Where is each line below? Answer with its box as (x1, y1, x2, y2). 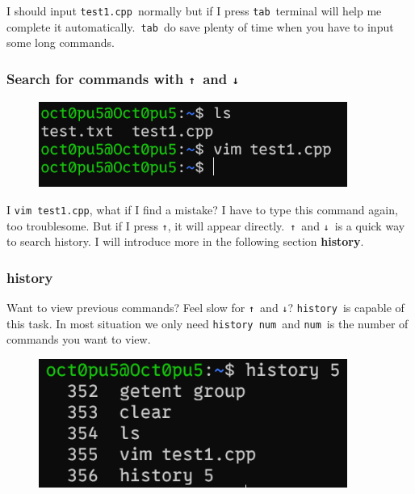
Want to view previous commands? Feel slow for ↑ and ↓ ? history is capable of (6, 299, 405, 316)
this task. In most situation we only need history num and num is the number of (6, 315, 409, 331)
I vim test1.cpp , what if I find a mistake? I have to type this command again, (6, 201, 398, 217)
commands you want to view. (6, 331, 151, 348)
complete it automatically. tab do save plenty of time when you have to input (6, 18, 394, 35)
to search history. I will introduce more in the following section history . (6, 233, 364, 250)
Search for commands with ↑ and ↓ (6, 68, 239, 88)
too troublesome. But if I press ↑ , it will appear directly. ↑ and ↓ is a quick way (6, 217, 405, 234)
